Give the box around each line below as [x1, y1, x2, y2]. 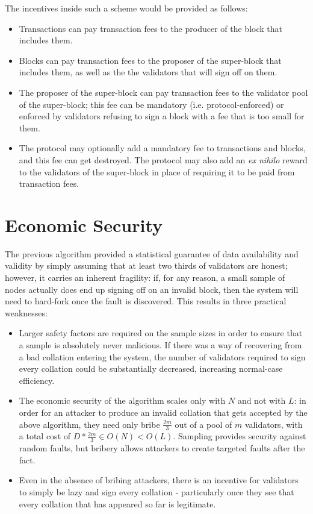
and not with [237, 394, 286, 407]
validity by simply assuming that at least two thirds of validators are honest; [5, 259, 288, 272]
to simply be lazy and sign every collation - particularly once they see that [19, 486, 294, 498]
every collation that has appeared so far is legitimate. [19, 497, 216, 510]
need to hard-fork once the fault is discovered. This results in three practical [5, 295, 287, 307]
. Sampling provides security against [173, 430, 306, 442]
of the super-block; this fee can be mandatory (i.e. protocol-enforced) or [19, 98, 284, 110]
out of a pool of [175, 418, 232, 430]
